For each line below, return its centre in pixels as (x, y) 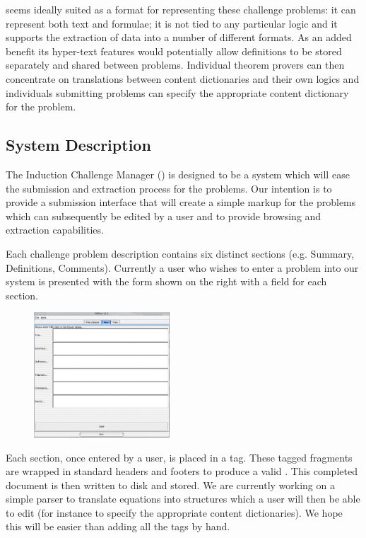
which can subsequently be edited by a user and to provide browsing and (164, 216)
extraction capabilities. (55, 230)
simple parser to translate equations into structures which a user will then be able (183, 499)
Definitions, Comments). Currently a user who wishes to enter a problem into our (182, 267)
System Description (78, 145)
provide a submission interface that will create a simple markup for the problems (181, 202)
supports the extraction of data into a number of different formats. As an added (179, 37)
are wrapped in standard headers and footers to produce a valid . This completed (182, 471)
